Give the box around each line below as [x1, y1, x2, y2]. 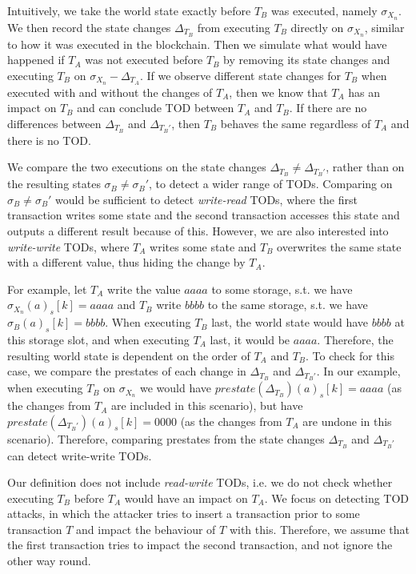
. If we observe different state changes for [139, 66, 342, 83]
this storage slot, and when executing [7, 331, 190, 348]
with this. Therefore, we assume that [229, 520, 410, 537]
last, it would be [210, 331, 290, 348]
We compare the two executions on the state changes [7, 159, 266, 175]
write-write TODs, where [7, 238, 130, 255]
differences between [7, 114, 102, 131]
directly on [290, 18, 344, 35]
